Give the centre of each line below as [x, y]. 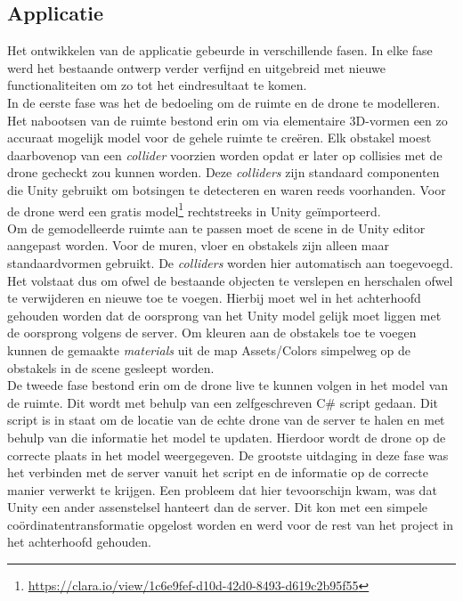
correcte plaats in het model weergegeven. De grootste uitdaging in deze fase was [228, 455]
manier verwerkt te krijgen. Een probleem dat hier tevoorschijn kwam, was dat [222, 489]
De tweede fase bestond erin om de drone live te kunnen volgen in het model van [228, 385]
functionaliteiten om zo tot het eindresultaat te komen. [157, 85]
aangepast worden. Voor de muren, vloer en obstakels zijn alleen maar [198, 245]
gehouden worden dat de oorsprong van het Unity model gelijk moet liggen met [224, 315]
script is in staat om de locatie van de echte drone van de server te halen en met [226, 420]
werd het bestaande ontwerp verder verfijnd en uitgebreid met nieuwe [196, 67]
